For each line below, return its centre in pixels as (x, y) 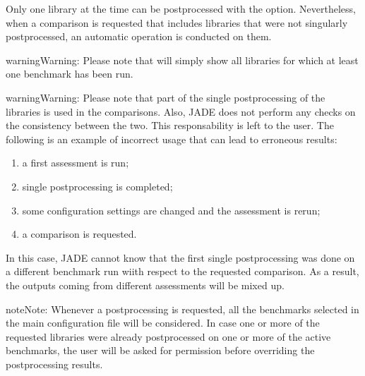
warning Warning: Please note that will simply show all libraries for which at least (182, 60)
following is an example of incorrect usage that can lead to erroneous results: (172, 139)
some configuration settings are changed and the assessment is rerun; (171, 210)
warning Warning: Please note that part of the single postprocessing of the (166, 97)
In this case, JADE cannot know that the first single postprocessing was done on (180, 257)
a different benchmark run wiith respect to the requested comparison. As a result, (182, 271)
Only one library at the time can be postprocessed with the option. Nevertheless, (181, 8)
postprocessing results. (54, 364)
